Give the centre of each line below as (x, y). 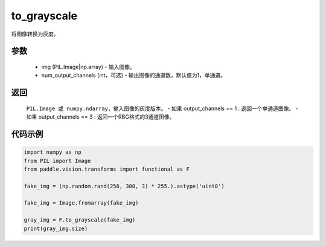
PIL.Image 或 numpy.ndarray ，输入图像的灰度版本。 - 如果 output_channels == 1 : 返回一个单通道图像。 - (162, 108)
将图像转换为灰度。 (35, 34)
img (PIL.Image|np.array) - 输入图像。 (88, 67)
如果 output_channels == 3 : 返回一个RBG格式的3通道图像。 (101, 117)
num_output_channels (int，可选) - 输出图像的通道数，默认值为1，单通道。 (134, 75)
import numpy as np (53, 152)
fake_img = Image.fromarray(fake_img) (81, 203)
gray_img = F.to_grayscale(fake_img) (80, 220)
